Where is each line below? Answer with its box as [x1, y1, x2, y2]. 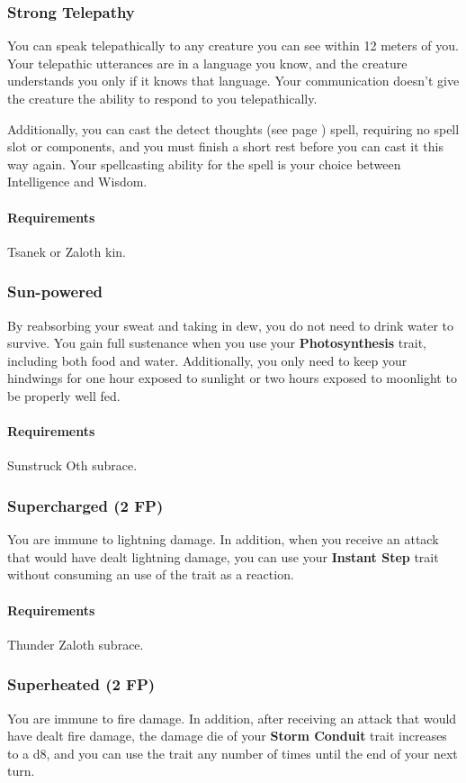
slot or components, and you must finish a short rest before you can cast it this [7, 137, 444, 156]
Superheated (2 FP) [7, 673, 156, 696]
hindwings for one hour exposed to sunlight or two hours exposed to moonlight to [7, 369, 457, 387]
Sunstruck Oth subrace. [7, 456, 138, 475]
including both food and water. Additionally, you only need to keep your [7, 351, 408, 369]
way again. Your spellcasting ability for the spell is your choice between [7, 154, 401, 173]
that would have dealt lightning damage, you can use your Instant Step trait [7, 547, 439, 566]
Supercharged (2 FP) [7, 494, 164, 516]
